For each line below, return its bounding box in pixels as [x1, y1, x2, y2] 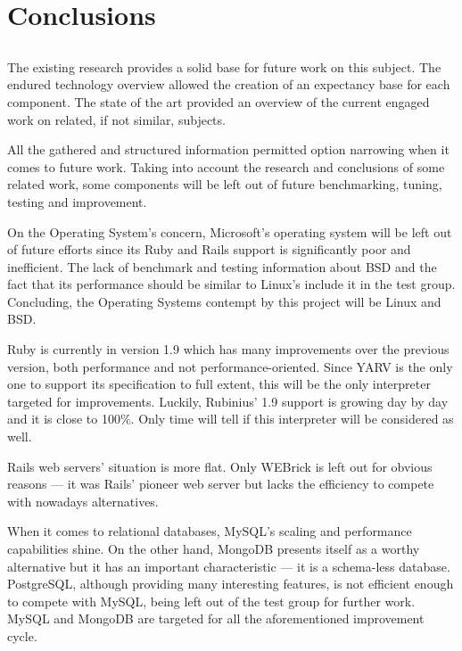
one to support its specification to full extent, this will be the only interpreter [7, 375, 431, 393]
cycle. [7, 626, 37, 645]
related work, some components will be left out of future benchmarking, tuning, [7, 175, 442, 194]
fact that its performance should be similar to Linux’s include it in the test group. [7, 275, 456, 293]
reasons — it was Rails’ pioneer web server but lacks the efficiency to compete [7, 474, 434, 493]
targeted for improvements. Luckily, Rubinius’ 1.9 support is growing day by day [7, 391, 449, 410]
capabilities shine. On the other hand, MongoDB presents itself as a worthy [7, 540, 420, 558]
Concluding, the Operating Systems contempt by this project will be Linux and [7, 292, 441, 310]
